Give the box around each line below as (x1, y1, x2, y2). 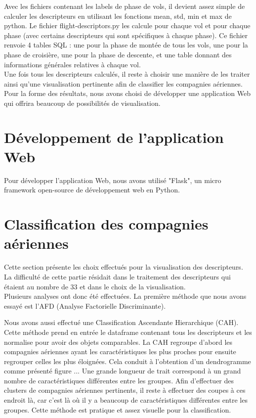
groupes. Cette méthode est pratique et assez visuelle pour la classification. (4, 404, 231, 415)
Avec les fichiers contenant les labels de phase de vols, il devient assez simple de (4, 1, 245, 11)
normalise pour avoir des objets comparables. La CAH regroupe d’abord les (4, 336, 233, 347)
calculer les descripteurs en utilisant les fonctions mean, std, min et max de (4, 10, 232, 21)
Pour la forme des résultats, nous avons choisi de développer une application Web (4, 88, 251, 98)
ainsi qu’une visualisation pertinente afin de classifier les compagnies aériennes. (4, 78, 243, 89)
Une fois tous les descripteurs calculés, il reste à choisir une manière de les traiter (4, 69, 250, 79)
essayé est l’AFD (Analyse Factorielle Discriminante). (4, 300, 166, 311)
